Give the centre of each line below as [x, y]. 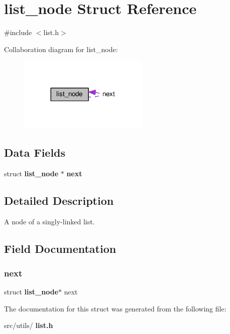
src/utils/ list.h [29, 325]
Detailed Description [59, 200]
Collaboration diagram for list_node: [61, 49]
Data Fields [35, 152]
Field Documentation [60, 248]
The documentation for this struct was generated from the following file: [115, 308]
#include [18, 32]
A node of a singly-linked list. [49, 221]
